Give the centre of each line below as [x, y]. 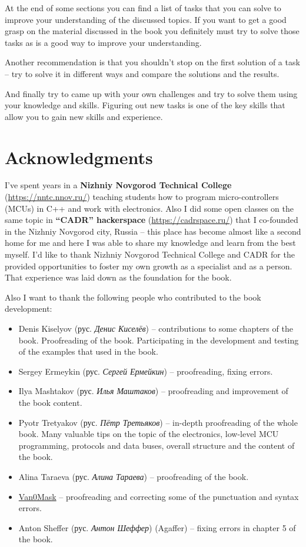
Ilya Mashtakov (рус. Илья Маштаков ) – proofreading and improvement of [153, 391]
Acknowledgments [79, 157]
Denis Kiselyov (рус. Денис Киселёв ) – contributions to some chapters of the [156, 328]
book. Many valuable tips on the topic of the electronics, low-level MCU [149, 434]
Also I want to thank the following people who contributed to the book [133, 297]
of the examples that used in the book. [88, 351]
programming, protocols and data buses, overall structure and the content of [157, 445]
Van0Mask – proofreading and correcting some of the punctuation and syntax [159, 496]
